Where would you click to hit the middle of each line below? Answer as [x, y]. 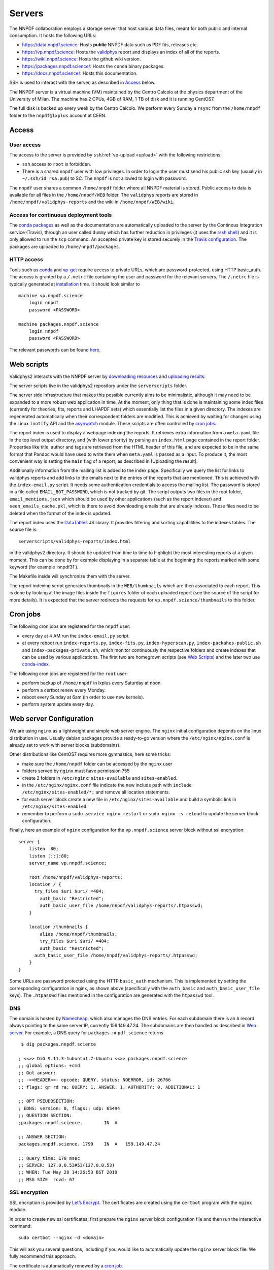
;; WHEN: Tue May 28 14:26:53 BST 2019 [68, 1172]
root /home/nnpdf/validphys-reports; [76, 877]
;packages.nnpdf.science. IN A [68, 1122]
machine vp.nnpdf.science [51, 295]
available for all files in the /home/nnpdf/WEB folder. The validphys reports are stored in [104, 195]
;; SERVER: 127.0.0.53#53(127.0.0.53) [67, 1165]
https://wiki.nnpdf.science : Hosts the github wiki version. [81, 59]
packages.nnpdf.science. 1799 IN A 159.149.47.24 [89, 1144]
